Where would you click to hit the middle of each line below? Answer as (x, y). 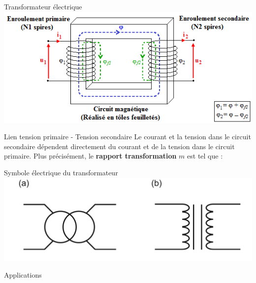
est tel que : (205, 156)
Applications (23, 274)
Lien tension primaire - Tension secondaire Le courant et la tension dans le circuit (128, 137)
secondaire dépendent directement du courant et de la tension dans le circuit (119, 146)
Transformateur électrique (43, 6)
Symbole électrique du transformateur (61, 173)
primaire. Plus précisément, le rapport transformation (90, 156)
